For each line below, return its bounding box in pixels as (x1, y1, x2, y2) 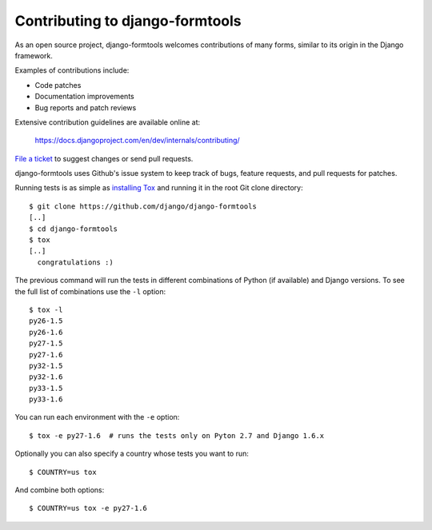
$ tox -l (29, 305, 63, 314)
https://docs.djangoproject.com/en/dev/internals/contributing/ (34, 136, 240, 145)
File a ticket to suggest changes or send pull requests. (14, 153, 194, 163)
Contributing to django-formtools (14, 12, 242, 30)
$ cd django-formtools (29, 224, 118, 233)
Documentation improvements (34, 92, 135, 102)
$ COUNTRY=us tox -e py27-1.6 (29, 504, 148, 513)
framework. (14, 50, 54, 60)
